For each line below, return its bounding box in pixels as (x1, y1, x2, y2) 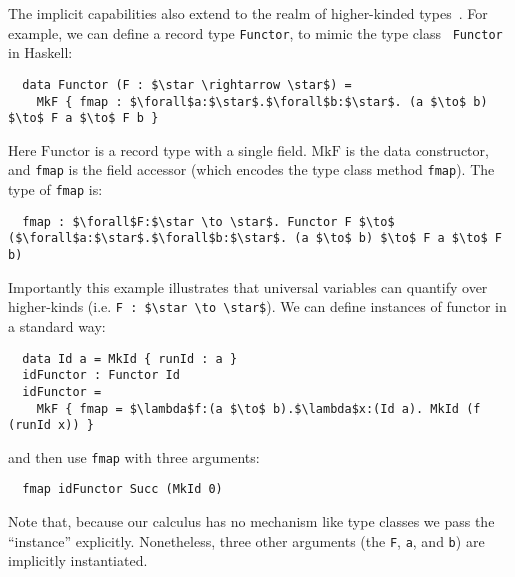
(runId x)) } (8, 418, 94, 433)
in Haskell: (8, 42, 73, 63)
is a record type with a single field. (94, 139, 307, 160)
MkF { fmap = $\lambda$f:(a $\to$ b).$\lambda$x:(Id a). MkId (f (36, 401, 481, 416)
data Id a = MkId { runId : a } (22, 351, 238, 366)
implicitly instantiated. (8, 550, 148, 571)
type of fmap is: (8, 179, 103, 200)
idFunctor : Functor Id (22, 368, 180, 383)
